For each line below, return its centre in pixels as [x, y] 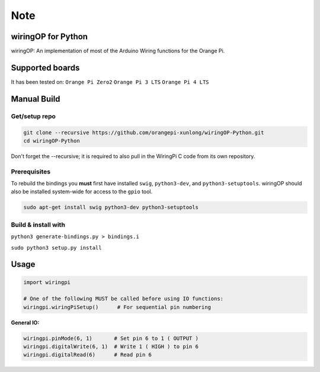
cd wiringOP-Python [52, 141]
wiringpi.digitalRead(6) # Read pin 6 [88, 355]
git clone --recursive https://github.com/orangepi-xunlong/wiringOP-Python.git [144, 133]
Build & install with [38, 225]
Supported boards [45, 67]
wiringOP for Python [49, 37]
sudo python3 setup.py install [56, 248]
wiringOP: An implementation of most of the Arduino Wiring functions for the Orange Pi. [118, 51]
